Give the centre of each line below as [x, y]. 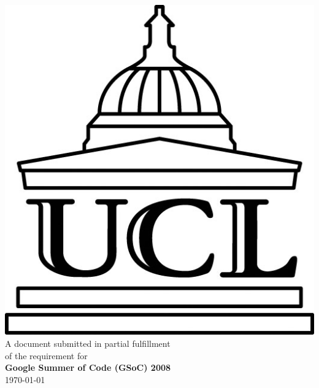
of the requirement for [46, 355]
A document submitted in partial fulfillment [88, 343]
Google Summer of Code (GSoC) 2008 [88, 367]
